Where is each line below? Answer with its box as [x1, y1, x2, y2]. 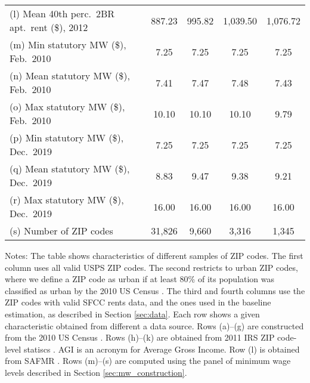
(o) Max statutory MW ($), [10, 100, 125, 113]
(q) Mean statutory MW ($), [10, 162, 130, 175]
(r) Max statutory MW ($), [10, 193, 124, 206]
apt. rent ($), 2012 [10, 20, 88, 34]
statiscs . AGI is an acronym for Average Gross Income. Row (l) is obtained [23, 342, 300, 355]
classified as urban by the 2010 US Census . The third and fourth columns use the [5, 284, 305, 296]
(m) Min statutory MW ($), [10, 38, 126, 51]
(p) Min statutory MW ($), [10, 131, 124, 144]
